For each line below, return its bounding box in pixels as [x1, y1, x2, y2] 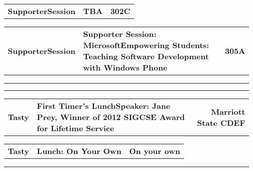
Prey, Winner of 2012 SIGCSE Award [36, 111, 185, 122]
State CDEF [197, 117, 245, 128]
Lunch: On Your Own [36, 145, 122, 156]
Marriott [211, 105, 245, 117]
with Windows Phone [83, 62, 167, 73]
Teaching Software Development [83, 51, 209, 62]
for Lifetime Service [36, 122, 114, 134]
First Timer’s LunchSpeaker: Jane [36, 100, 170, 111]
